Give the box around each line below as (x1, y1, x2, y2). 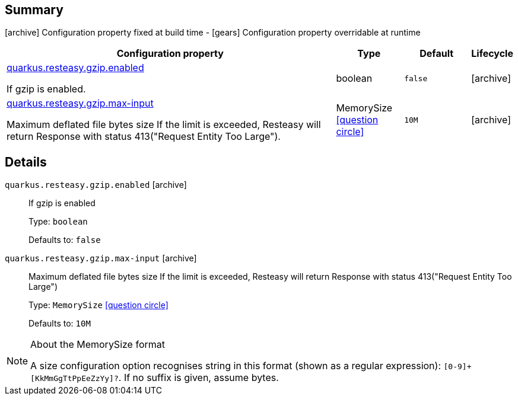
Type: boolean (28, 216, 88, 227)
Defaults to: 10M (28, 318, 91, 329)
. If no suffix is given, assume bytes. (118, 372, 279, 384)
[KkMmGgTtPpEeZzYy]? (30, 374, 119, 383)
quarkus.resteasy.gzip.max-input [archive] (5, 253, 197, 264)
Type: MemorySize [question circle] (28, 300, 169, 311)
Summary (5, 2, 63, 17)
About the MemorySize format (30, 338, 165, 351)
